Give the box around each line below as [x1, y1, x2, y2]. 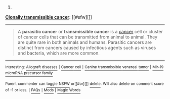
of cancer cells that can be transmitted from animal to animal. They [17, 34, 158, 40]
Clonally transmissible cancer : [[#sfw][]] [5, 14, 92, 20]
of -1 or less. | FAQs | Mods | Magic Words [5, 87, 81, 92]
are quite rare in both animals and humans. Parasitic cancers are [17, 39, 152, 45]
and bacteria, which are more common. [17, 50, 100, 56]
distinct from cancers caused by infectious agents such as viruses [17, 45, 156, 51]
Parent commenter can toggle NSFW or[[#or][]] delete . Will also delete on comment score [5, 81, 164, 86]
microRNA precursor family [5, 71, 53, 76]
